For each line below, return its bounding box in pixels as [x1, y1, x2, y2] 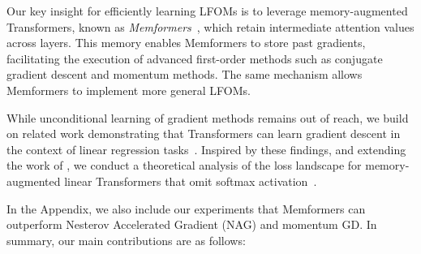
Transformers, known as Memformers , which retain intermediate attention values [6, 18, 415, 35]
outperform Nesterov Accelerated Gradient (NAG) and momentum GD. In [6, 216, 377, 233]
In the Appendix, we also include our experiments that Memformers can [6, 200, 366, 217]
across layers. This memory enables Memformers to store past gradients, [6, 34, 366, 51]
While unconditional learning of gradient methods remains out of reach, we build [6, 109, 409, 126]
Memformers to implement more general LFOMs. [6, 81, 251, 98]
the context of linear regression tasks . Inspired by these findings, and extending [6, 140, 406, 157]
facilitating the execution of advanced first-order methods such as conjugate [6, 50, 383, 67]
